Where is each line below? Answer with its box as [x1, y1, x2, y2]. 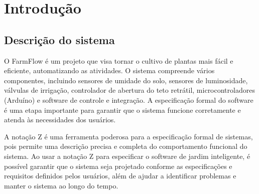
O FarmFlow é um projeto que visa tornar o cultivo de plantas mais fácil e [4, 55, 233, 66]
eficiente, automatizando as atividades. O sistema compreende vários [4, 65, 215, 76]
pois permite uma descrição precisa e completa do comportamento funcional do [4, 141, 247, 151]
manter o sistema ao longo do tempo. [4, 180, 118, 190]
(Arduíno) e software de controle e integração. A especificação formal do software [4, 94, 253, 105]
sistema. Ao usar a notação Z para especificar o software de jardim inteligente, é [4, 150, 250, 161]
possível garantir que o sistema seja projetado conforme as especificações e [4, 160, 232, 171]
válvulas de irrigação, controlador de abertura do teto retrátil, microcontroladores [4, 85, 255, 95]
